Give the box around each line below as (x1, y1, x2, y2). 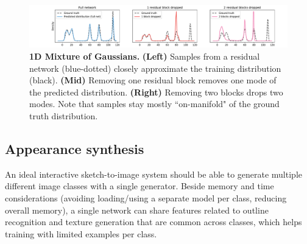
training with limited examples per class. (5, 227, 157, 240)
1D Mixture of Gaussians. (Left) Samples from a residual (29, 49, 260, 62)
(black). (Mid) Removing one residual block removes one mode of (29, 74, 277, 86)
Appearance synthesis (5, 139, 144, 158)
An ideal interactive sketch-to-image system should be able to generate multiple (5, 167, 302, 180)
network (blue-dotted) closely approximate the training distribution (29, 61, 281, 74)
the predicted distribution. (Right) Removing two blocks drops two (29, 85, 283, 98)
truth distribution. (29, 109, 98, 122)
